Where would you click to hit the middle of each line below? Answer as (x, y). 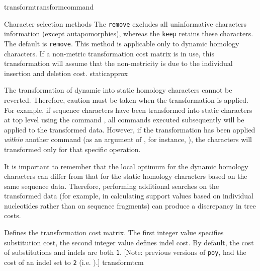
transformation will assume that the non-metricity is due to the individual (118, 63)
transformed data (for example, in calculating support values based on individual (129, 196)
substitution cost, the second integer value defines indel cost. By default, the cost (129, 242)
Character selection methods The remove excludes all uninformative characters (125, 23)
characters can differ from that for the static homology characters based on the (126, 176)
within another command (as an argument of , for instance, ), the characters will (128, 139)
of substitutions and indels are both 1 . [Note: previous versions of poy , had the (125, 252)
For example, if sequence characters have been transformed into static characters (128, 110)
